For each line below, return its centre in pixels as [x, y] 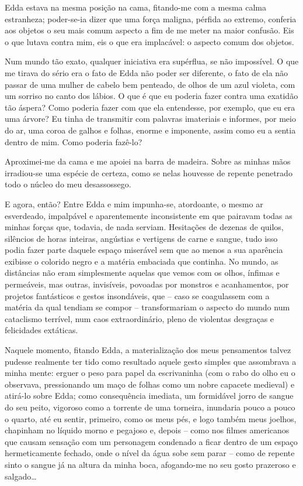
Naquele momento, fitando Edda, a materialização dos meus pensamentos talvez [148, 350]
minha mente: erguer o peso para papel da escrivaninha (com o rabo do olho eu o [150, 373]
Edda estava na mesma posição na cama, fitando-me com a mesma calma [136, 7]
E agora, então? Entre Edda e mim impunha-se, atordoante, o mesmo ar [134, 203]
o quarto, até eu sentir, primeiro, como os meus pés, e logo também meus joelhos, [151, 418]
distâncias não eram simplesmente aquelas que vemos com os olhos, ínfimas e [142, 273]
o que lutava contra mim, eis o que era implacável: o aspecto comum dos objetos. [149, 41]
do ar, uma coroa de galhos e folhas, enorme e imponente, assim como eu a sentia [150, 130]
